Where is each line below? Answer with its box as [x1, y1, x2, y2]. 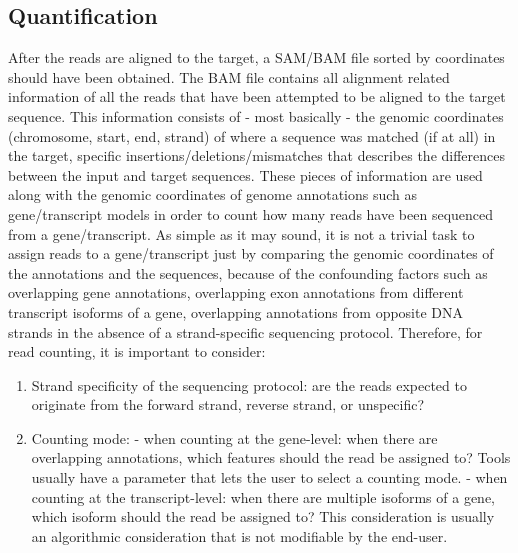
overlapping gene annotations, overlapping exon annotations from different [8, 282, 464, 303]
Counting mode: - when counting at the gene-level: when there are [31, 427, 438, 448]
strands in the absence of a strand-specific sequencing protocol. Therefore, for [8, 321, 483, 342]
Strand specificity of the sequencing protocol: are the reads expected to [31, 374, 467, 395]
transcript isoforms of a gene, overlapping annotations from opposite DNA [8, 301, 464, 322]
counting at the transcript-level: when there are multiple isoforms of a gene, [31, 486, 495, 507]
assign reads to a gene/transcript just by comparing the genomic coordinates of [8, 243, 494, 264]
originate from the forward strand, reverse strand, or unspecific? [31, 394, 425, 415]
